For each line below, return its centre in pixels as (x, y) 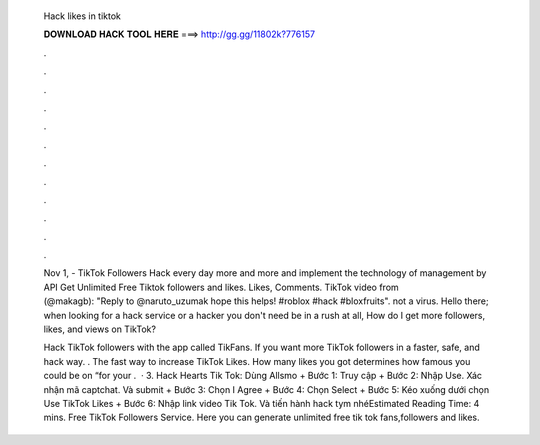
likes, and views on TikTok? (100, 329)
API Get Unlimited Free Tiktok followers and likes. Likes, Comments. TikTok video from (221, 287)
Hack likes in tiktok (82, 16)
